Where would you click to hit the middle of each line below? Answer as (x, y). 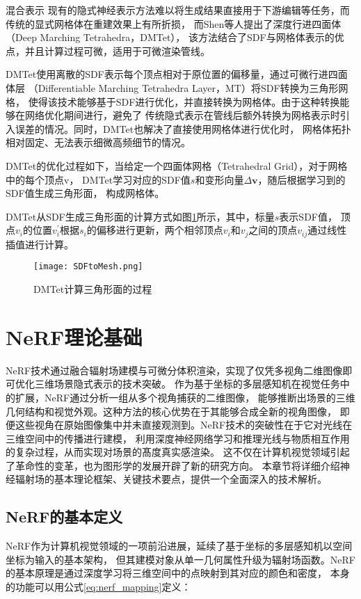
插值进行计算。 (40, 244)
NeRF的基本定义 (64, 517)
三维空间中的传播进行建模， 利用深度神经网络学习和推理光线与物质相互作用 (178, 438)
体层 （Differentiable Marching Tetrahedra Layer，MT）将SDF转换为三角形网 (177, 87)
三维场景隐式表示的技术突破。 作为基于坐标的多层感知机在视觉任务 (187, 384)
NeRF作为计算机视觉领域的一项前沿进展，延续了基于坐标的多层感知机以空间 (179, 546)
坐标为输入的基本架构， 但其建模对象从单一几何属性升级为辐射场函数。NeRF (180, 559)
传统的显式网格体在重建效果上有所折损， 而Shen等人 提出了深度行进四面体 (174, 23)
